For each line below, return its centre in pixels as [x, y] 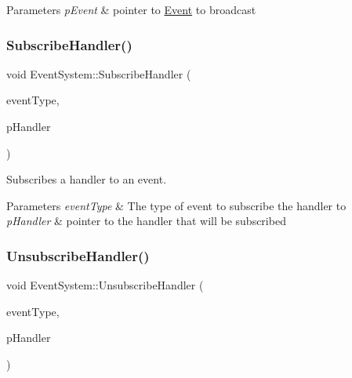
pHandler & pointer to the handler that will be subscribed [146, 221]
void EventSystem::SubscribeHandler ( [99, 73]
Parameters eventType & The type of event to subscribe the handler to [176, 205]
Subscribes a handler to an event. [87, 179]
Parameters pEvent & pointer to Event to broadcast [131, 9]
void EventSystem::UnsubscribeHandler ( [105, 285]
